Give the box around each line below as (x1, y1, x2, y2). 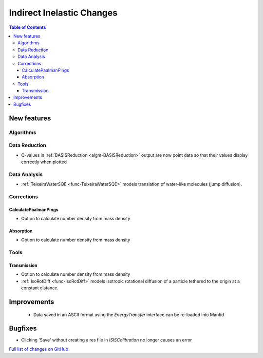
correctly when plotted (21, 159, 67, 165)
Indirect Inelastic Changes (9, 7, 118, 18)
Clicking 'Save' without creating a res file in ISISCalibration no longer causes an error (21, 337, 192, 343)
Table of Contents (9, 24, 46, 30)
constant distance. (21, 285, 58, 291)
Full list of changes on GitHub (9, 346, 68, 352)
